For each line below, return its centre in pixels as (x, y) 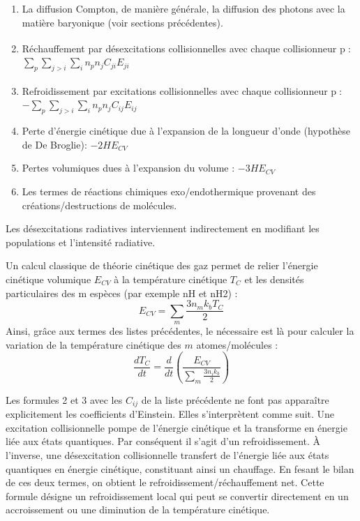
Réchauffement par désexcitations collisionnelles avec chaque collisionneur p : (186, 48)
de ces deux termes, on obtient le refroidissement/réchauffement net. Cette (165, 482)
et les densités (274, 279)
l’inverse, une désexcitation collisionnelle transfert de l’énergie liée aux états (167, 454)
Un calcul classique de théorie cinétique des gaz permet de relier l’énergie (162, 265)
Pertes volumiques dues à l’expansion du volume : (128, 168)
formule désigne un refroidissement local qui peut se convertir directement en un (177, 496)
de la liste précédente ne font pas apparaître (235, 399)
